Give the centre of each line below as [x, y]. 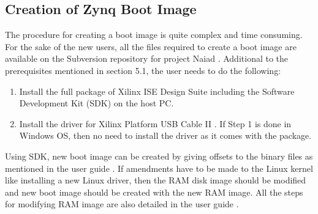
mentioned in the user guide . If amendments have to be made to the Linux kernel [159, 168]
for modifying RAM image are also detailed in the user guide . [122, 204]
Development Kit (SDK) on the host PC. [97, 103]
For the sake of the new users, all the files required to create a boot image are [151, 46]
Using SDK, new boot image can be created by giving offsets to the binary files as [159, 156]
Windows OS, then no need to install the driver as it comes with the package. [165, 135]
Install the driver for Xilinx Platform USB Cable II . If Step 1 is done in [155, 123]
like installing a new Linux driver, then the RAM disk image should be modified [156, 180]
